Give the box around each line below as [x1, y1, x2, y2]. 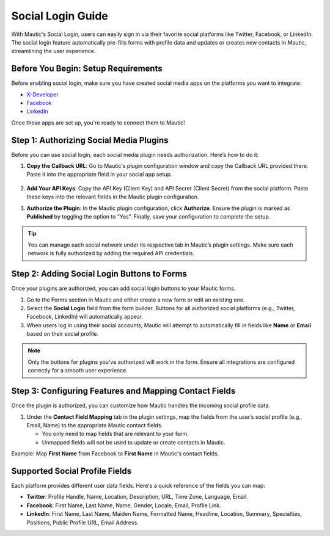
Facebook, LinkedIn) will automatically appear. [26, 313, 144, 321]
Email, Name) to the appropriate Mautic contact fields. [26, 421, 163, 429]
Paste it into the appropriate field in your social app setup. [26, 171, 172, 178]
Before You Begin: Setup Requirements [11, 63, 163, 74]
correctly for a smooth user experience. [28, 367, 128, 374]
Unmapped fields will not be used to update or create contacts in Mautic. [42, 438, 226, 446]
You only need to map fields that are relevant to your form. [42, 430, 189, 438]
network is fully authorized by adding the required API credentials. [28, 250, 195, 257]
